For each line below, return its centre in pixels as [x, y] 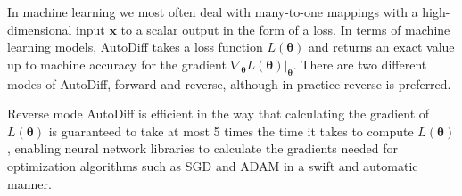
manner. [29, 183]
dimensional [40, 29]
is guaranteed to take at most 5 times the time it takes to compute [231, 131]
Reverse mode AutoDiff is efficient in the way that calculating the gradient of [219, 114]
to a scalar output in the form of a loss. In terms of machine [285, 29]
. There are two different [360, 64]
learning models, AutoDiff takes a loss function [135, 47]
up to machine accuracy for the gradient [117, 64]
